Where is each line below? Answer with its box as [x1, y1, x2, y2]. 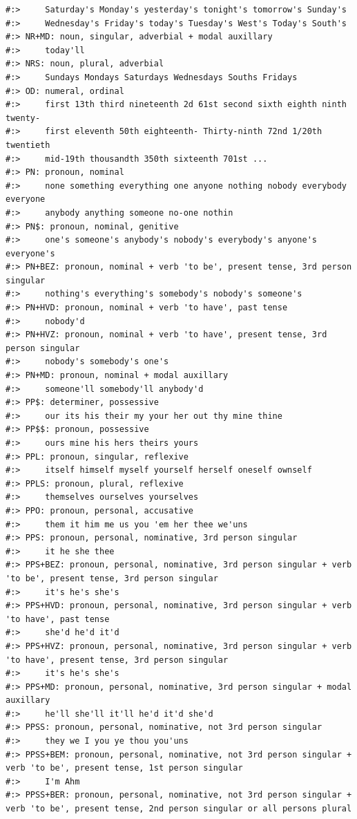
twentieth [6, 140, 50, 150]
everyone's [6, 248, 55, 258]
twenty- [6, 113, 41, 123]
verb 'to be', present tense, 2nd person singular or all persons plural [6, 804, 352, 814]
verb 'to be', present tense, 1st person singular [6, 763, 243, 773]
